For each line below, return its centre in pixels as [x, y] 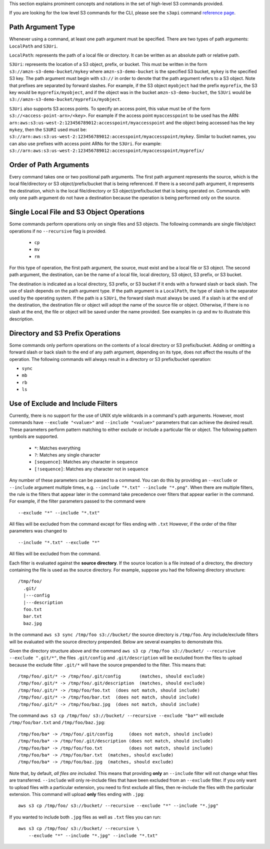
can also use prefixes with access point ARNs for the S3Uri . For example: [85, 143]
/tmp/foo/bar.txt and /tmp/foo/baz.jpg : [57, 722]
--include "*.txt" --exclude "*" [59, 542]
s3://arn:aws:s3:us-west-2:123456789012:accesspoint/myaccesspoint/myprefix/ [107, 151]
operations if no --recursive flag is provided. [58, 231]
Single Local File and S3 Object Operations [77, 212]
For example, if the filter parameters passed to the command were [77, 501]
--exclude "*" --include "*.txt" [59, 513]
